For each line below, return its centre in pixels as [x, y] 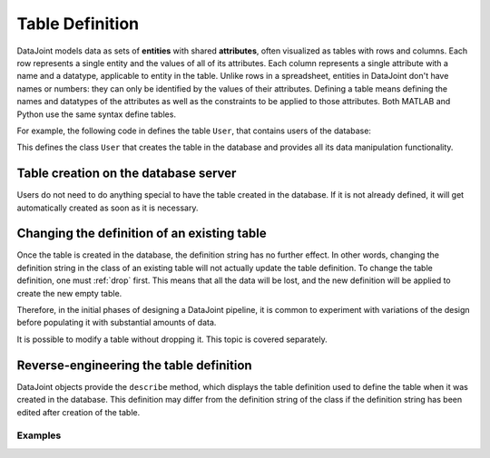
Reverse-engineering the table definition [135, 365]
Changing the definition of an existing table [142, 234]
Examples [39, 435]
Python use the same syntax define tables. [97, 114]
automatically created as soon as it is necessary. [108, 208]
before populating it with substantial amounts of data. [117, 323]
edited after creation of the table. [78, 412]
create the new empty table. [69, 293]
